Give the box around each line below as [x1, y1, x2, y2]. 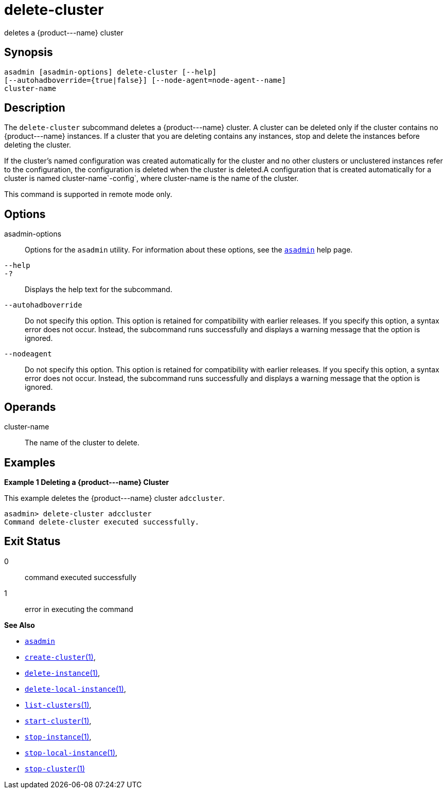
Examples [4, 456, 56, 469]
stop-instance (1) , [25, 732, 92, 741]
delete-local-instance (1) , [25, 684, 126, 693]
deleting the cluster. [4, 140, 71, 150]
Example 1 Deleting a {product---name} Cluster [4, 477, 169, 486]
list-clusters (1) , [25, 700, 92, 709]
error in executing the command [25, 604, 133, 614]
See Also [4, 620, 35, 629]
